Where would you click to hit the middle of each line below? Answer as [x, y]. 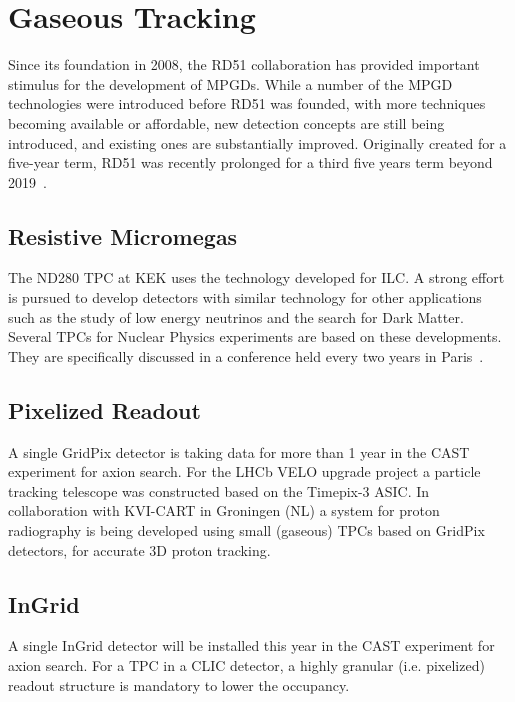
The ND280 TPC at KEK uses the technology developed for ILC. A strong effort [256, 277]
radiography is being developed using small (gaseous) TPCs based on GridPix [246, 530]
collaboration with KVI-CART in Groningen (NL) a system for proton [224, 510]
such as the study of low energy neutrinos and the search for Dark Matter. [236, 316]
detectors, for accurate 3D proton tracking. [139, 549]
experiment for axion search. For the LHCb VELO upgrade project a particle [244, 471]
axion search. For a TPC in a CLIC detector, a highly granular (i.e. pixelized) [246, 665]
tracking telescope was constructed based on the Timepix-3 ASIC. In [219, 490]
